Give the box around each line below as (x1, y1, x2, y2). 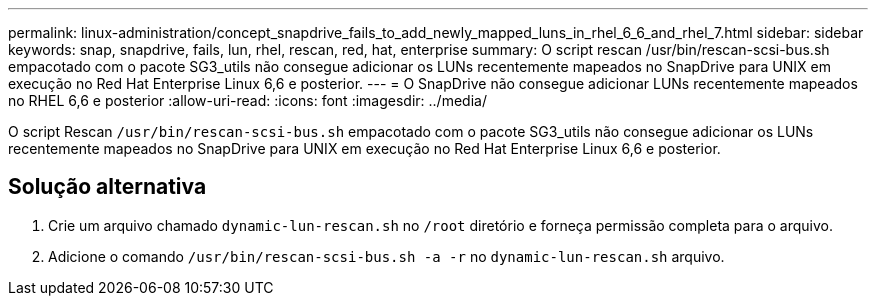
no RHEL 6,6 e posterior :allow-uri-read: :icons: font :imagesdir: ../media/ (8, 92, 487, 109)
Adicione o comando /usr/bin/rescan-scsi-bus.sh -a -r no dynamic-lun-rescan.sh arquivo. (48, 247, 725, 265)
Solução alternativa (8, 174, 207, 200)
